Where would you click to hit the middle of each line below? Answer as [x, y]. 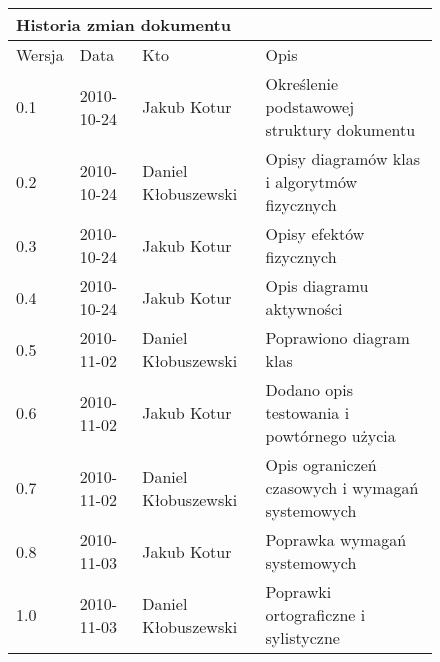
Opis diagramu [317, 285]
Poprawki [298, 591]
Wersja [40, 54]
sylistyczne [302, 637]
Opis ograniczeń [321, 464]
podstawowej [310, 106]
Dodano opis [309, 389]
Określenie [302, 83]
